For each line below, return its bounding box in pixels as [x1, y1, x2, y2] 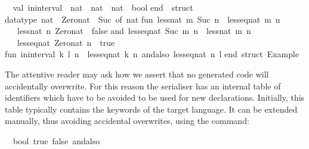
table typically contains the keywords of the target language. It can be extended [5, 103, 298, 115]
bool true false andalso [13, 134, 100, 147]
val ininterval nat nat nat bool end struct [13, 1, 193, 13]
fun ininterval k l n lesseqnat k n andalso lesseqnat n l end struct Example [5, 48, 299, 60]
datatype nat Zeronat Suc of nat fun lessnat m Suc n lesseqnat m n [5, 13, 280, 25]
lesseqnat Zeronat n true [17, 36, 115, 48]
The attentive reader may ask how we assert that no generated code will [5, 67, 269, 80]
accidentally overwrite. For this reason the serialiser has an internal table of [5, 79, 281, 92]
